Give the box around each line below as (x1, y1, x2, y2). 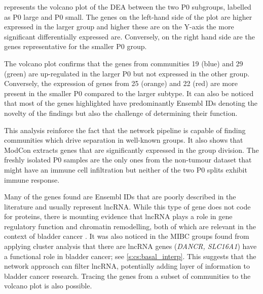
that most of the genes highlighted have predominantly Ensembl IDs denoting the (4, 98, 258, 108)
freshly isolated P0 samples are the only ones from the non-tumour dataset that (4, 154, 252, 165)
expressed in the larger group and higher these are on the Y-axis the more (4, 21, 234, 32)
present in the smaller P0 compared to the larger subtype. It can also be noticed (4, 88, 254, 98)
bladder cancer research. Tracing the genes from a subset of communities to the (4, 270, 251, 281)
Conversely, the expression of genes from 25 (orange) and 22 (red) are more (4, 78, 238, 89)
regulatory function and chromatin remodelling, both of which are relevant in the (4, 221, 256, 231)
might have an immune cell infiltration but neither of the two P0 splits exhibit (4, 164, 247, 175)
